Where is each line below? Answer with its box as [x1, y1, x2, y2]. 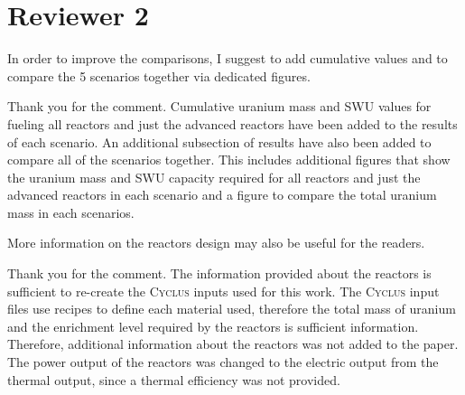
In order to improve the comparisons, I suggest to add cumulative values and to [7, 49, 448, 68]
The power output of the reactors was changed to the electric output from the [7, 353, 439, 371]
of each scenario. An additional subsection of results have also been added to [7, 132, 432, 151]
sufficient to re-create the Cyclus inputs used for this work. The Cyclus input [7, 281, 440, 300]
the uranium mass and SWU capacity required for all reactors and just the [7, 167, 421, 186]
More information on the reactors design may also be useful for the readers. [7, 233, 425, 252]
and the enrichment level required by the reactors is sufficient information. [7, 316, 419, 335]
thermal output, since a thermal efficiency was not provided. [7, 370, 340, 389]
